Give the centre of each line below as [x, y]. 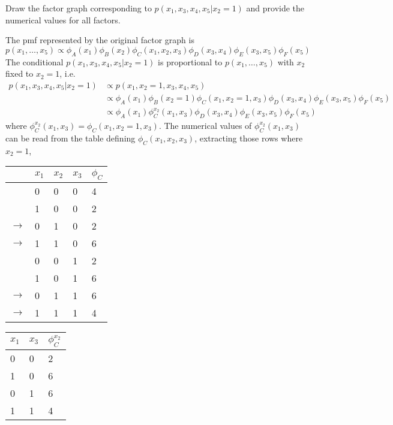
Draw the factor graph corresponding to [79, 8]
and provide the [275, 8]
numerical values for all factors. [63, 19]
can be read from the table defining [70, 138]
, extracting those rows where [249, 138]
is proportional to [190, 61]
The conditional [34, 61]
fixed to [19, 73]
